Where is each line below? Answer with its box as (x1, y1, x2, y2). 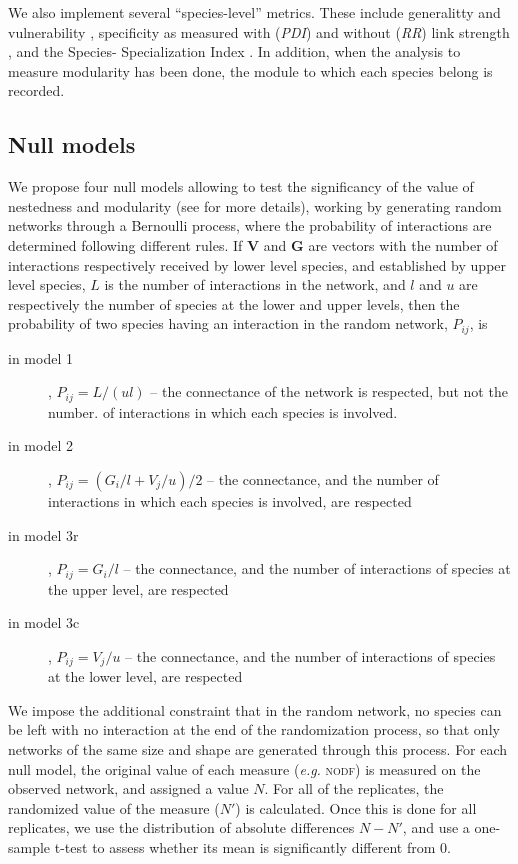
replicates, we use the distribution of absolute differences (8, 817, 355, 838)
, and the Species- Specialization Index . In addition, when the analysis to (8, 41, 461, 62)
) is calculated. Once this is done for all (235, 797, 477, 818)
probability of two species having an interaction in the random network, (8, 313, 448, 334)
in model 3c (8, 612, 80, 633)
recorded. (8, 80, 65, 101)
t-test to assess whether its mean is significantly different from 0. (54, 837, 451, 858)
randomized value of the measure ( (8, 797, 220, 818)
